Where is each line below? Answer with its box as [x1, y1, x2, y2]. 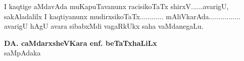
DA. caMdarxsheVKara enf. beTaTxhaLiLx [4, 37, 157, 48]
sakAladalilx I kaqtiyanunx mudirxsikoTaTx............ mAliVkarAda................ [4, 11, 240, 21]
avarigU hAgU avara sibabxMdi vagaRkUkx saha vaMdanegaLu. [4, 21, 204, 31]
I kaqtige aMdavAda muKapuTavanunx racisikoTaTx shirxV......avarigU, [4, 1, 229, 11]
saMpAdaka [4, 47, 41, 58]
